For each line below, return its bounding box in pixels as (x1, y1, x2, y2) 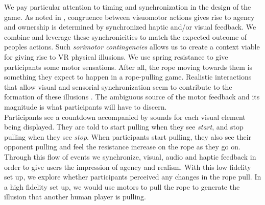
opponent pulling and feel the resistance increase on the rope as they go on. (4, 141, 240, 152)
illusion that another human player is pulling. (4, 191, 146, 202)
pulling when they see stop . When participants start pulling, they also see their (4, 131, 252, 142)
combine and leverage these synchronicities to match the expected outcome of (4, 31, 247, 42)
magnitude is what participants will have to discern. (4, 101, 167, 112)
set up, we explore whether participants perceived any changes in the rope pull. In (4, 171, 261, 182)
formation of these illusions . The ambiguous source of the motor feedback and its (4, 91, 260, 102)
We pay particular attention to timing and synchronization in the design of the (4, 2, 251, 12)
